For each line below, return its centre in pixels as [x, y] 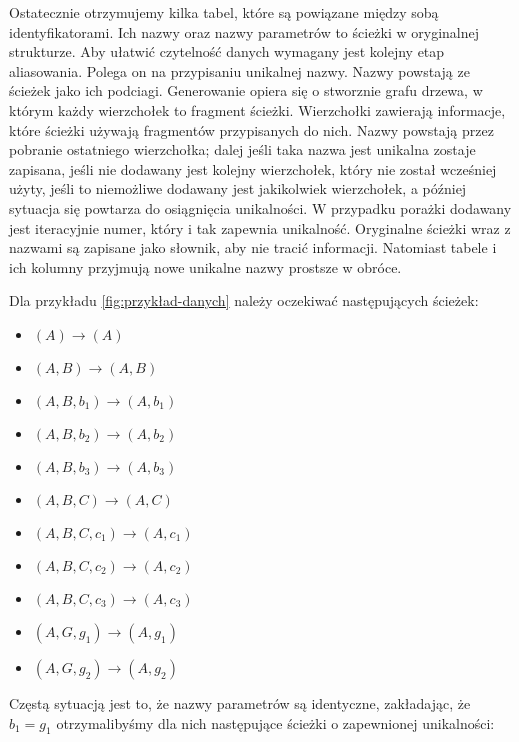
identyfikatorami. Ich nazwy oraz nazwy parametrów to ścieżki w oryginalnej [244, 31]
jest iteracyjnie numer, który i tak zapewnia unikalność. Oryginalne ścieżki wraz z [260, 227]
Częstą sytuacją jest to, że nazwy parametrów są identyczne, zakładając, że [240, 702]
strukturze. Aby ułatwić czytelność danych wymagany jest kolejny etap [227, 51]
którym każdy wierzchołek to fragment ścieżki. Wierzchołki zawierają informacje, [257, 109]
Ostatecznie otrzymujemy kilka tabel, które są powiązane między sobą [224, 12]
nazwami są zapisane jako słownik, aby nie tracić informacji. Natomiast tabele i [253, 247]
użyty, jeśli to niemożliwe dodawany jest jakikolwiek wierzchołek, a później [238, 188]
